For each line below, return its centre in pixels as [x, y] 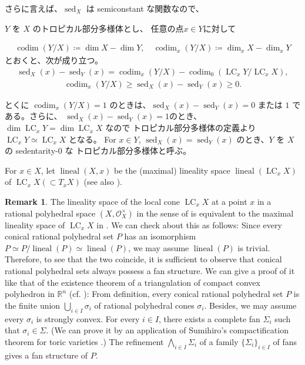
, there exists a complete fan [210, 318]
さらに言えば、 [33, 8]
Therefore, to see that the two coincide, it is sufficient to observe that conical [143, 259]
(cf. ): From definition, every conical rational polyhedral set [176, 294]
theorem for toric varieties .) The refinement [84, 341]
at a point [229, 202]
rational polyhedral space [50, 213]
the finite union [33, 305]
